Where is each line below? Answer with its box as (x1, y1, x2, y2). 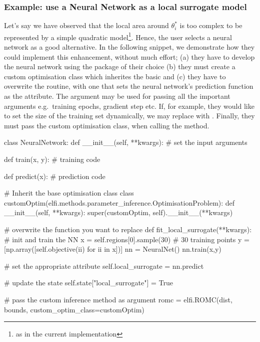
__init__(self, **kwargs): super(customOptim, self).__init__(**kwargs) (4, 207, 233, 218)
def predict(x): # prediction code (4, 170, 105, 181)
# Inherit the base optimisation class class (4, 188, 134, 198)
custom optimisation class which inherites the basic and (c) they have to (4, 71, 226, 81)
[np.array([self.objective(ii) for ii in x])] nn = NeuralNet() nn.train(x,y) (4, 244, 221, 254)
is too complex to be (179, 20, 242, 31)
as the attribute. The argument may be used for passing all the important (4, 91, 230, 101)
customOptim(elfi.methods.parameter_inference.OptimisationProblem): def (4, 197, 235, 208)
